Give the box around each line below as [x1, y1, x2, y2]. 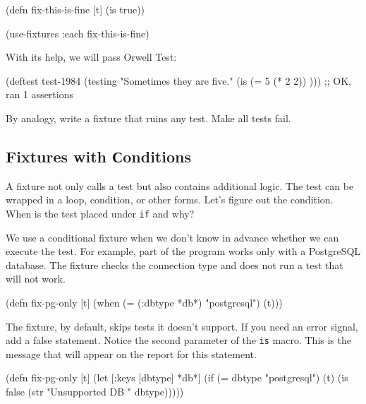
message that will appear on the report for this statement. [6, 346, 257, 361]
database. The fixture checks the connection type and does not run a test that [6, 257, 343, 272]
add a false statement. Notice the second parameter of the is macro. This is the [6, 333, 351, 347]
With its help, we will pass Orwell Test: [6, 49, 177, 64]
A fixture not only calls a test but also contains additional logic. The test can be [6, 178, 354, 193]
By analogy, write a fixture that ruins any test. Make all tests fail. [6, 110, 291, 125]
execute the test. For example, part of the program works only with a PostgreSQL [6, 244, 361, 259]
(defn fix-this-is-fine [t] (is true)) [6, 2, 145, 16]
